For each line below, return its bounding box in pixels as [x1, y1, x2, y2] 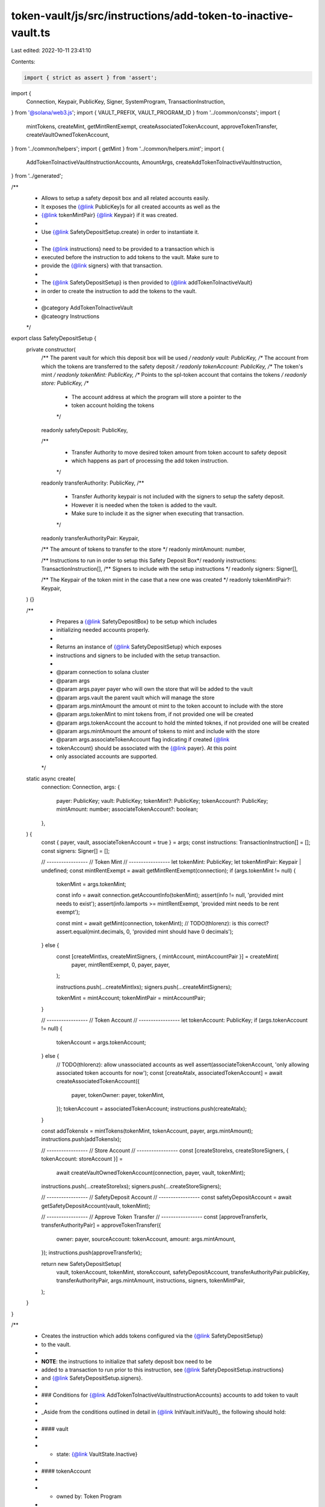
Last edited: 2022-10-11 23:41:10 [11, 47, 91, 54]
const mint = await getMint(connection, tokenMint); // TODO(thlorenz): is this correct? [56, 919, 269, 927]
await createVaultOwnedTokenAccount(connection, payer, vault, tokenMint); [56, 1169, 246, 1176]
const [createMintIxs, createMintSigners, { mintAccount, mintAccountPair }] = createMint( [56, 952, 279, 960]
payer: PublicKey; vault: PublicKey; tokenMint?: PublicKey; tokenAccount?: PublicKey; [56, 797, 268, 804]
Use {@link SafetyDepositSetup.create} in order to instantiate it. [41, 228, 200, 235]
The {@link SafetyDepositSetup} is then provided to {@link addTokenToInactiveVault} [41, 279, 253, 286]
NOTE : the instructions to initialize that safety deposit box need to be [41, 1358, 212, 1365]
